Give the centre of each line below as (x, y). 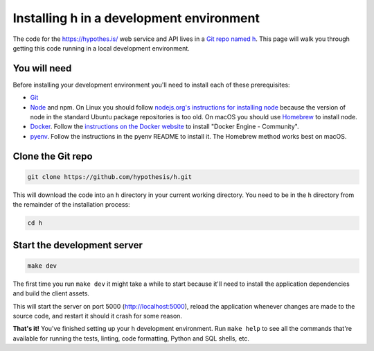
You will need (42, 68)
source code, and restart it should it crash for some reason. (98, 316)
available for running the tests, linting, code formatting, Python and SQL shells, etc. (131, 338)
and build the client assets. (51, 293)
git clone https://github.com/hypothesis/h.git (109, 177)
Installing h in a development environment (136, 18)
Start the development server (78, 245)
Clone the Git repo (53, 156)
